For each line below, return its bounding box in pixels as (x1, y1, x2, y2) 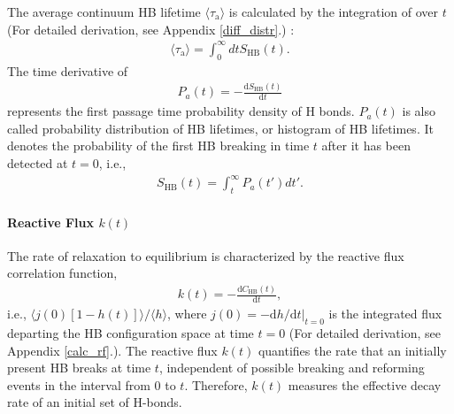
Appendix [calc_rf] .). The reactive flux (7, 341, 218, 359)
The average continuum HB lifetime (7, 3, 201, 20)
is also (402, 102, 436, 120)
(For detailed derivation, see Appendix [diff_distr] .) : (7, 19, 295, 38)
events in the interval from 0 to (7, 375, 176, 394)
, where (166, 304, 207, 323)
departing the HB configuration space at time (7, 323, 254, 341)
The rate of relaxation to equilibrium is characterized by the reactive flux (7, 246, 404, 264)
